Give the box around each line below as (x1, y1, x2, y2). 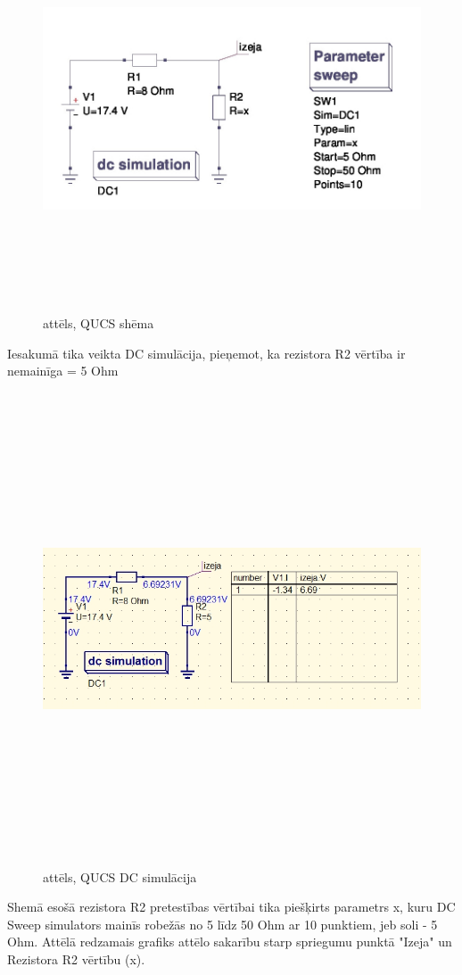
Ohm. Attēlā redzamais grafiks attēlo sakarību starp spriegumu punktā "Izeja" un (7, 932, 452, 951)
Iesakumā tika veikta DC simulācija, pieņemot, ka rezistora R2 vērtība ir (7, 343, 406, 362)
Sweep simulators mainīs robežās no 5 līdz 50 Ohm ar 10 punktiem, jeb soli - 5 (7, 914, 438, 933)
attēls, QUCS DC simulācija (43, 867, 197, 886)
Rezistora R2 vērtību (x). (7, 950, 145, 968)
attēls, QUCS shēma (43, 314, 154, 333)
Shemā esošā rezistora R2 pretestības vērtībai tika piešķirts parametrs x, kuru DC (7, 897, 456, 916)
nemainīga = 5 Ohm (7, 361, 119, 380)
